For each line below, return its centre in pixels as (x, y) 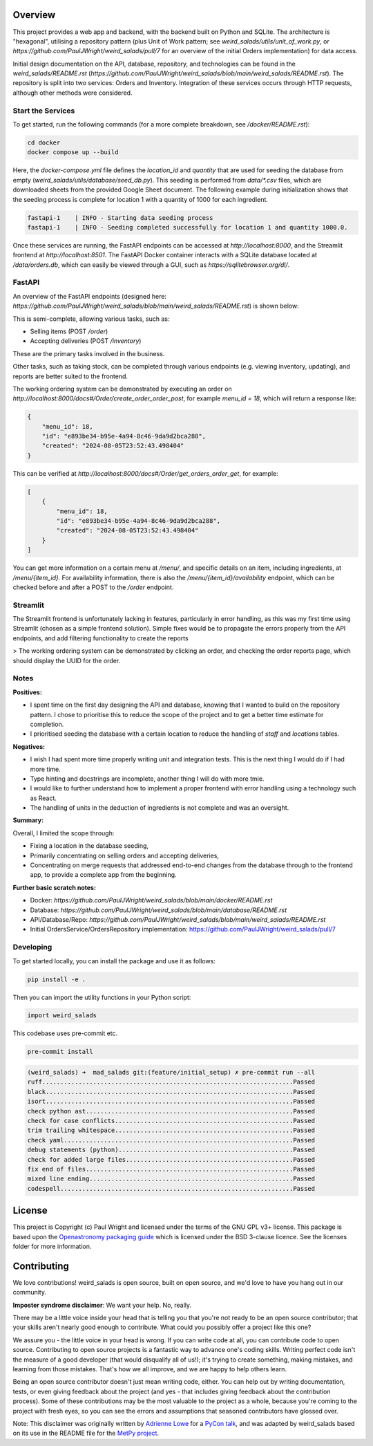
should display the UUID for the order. (67, 660)
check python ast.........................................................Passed (171, 1111)
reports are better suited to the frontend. (70, 376)
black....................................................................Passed (171, 1092)
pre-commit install (60, 1052)
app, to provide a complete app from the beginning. (103, 875)
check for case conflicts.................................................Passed (171, 1121)
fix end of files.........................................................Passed (171, 1169)
